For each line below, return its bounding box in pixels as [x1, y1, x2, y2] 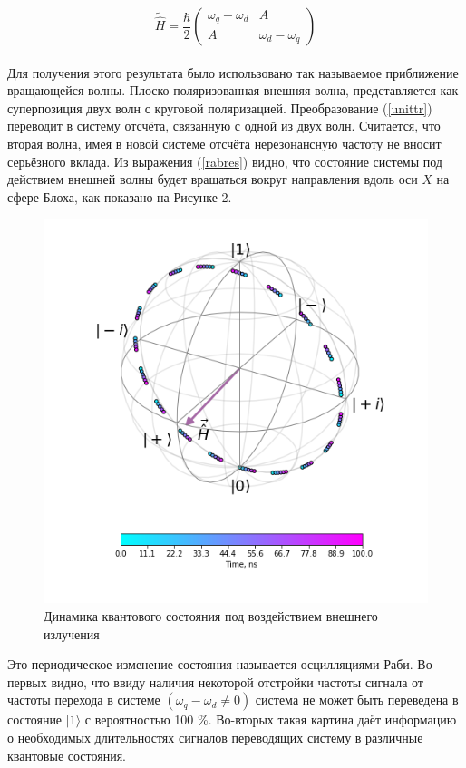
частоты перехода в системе [7, 690, 160, 709]
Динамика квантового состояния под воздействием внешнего [44, 606, 378, 625]
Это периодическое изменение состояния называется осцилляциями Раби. [7, 655, 413, 674]
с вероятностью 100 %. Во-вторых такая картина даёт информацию [84, 710, 457, 729]
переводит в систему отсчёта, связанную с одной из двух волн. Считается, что [7, 116, 441, 135]
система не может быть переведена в [255, 690, 459, 709]
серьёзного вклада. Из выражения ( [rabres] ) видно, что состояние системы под [7, 151, 442, 170]
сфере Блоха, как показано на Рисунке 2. [7, 187, 232, 206]
